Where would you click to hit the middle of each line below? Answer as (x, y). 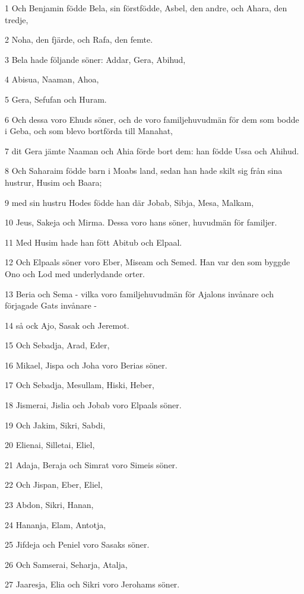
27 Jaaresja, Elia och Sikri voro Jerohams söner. (92, 584)
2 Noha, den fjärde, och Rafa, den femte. (79, 39)
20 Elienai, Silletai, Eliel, (50, 445)
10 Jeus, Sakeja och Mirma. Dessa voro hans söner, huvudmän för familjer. (141, 222)
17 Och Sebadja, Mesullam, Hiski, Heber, (80, 385)
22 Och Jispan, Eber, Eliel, (54, 485)
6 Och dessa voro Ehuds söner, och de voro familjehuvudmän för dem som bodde (152, 119)
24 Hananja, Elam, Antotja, (56, 524)
